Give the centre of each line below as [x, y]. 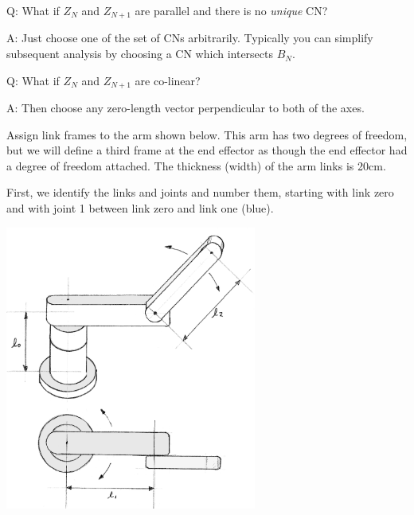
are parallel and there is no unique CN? [231, 10]
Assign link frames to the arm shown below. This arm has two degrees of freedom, [207, 134]
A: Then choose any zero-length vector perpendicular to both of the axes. [186, 108]
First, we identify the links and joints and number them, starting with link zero [200, 192]
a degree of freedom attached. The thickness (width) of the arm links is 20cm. [196, 165]
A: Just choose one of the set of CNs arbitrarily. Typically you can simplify [190, 38]
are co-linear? [168, 80]
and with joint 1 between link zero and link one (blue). [140, 208]
